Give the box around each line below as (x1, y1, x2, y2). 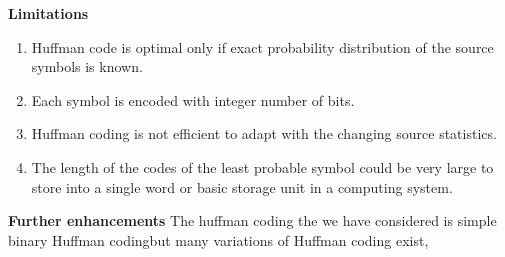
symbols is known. (31, 56, 143, 77)
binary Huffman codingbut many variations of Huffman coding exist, (8, 229, 429, 250)
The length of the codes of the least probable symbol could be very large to (31, 156, 494, 177)
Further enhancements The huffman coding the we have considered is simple (8, 210, 497, 231)
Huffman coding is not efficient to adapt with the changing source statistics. (31, 123, 497, 144)
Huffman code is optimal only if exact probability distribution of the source (31, 36, 494, 57)
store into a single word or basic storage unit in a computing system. (31, 176, 453, 197)
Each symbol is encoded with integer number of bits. (31, 89, 355, 110)
